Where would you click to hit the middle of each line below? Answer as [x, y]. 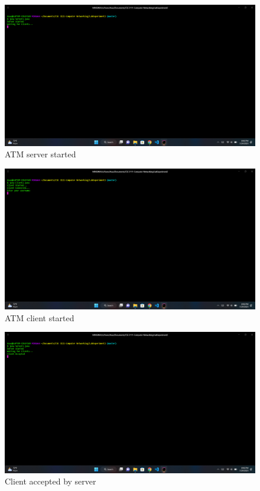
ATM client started [40, 317]
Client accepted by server [51, 481]
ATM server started [40, 154]
